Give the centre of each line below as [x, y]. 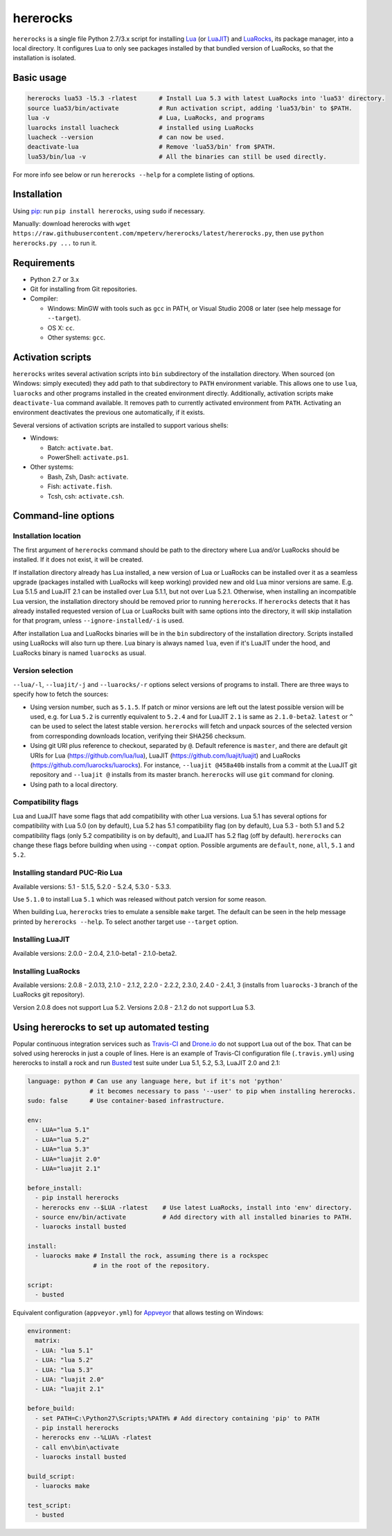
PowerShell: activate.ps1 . [88, 458]
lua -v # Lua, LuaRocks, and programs [146, 118]
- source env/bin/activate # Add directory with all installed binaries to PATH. [194, 1217]
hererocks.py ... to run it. [55, 243]
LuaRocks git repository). [49, 994]
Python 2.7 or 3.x [55, 279]
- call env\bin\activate [77, 1447]
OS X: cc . [61, 328]
